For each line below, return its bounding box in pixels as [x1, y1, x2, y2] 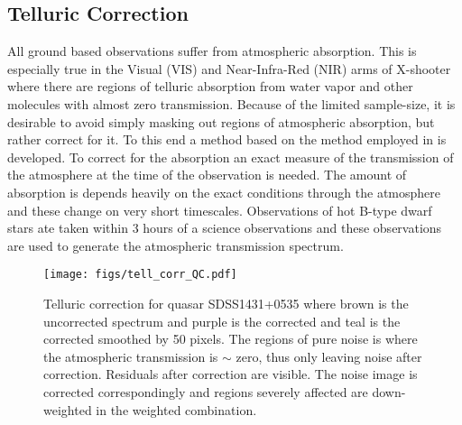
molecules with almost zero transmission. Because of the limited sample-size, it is [7, 94, 456, 113]
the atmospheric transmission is [43, 346, 218, 365]
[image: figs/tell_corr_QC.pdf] [43, 268, 237, 282]
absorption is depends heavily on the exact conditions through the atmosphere [7, 182, 441, 201]
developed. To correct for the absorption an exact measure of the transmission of [7, 147, 454, 166]
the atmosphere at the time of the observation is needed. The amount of [7, 165, 407, 184]
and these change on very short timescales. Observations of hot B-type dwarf [7, 200, 432, 219]
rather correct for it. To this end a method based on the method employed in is [7, 130, 447, 149]
